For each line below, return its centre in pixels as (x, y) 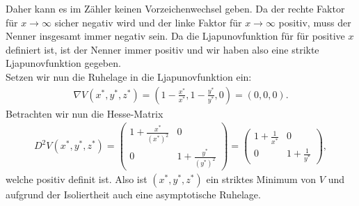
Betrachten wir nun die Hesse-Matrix (85, 113)
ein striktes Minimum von (261, 179)
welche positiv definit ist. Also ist (77, 179)
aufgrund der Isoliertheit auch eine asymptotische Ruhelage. (133, 195)
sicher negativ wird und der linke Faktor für (148, 22)
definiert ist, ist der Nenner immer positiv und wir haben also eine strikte (162, 49)
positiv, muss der (315, 22)
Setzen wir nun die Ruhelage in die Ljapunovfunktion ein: (129, 76)
